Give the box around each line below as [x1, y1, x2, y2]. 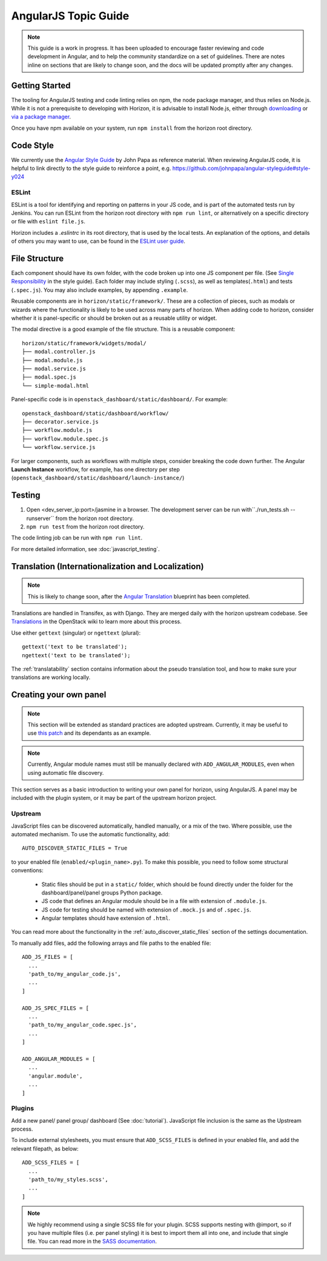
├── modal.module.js [22, 357, 83, 363]
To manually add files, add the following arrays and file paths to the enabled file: [11, 939, 211, 947]
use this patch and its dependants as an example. [27, 729, 151, 737]
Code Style [11, 140, 54, 150]
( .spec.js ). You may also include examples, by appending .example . [11, 286, 188, 294]
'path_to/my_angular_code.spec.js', [28, 1021, 137, 1029]
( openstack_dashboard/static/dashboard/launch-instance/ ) [11, 474, 185, 482]
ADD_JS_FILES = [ [22, 953, 73, 961]
